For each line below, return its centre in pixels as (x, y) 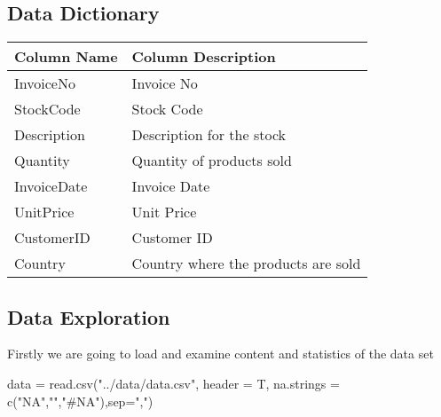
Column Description (204, 57)
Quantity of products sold (212, 161)
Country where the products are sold (246, 264)
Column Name (66, 57)
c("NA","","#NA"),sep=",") (80, 401)
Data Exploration (89, 316)
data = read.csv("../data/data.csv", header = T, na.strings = (173, 383)
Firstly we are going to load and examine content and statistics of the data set (220, 354)
